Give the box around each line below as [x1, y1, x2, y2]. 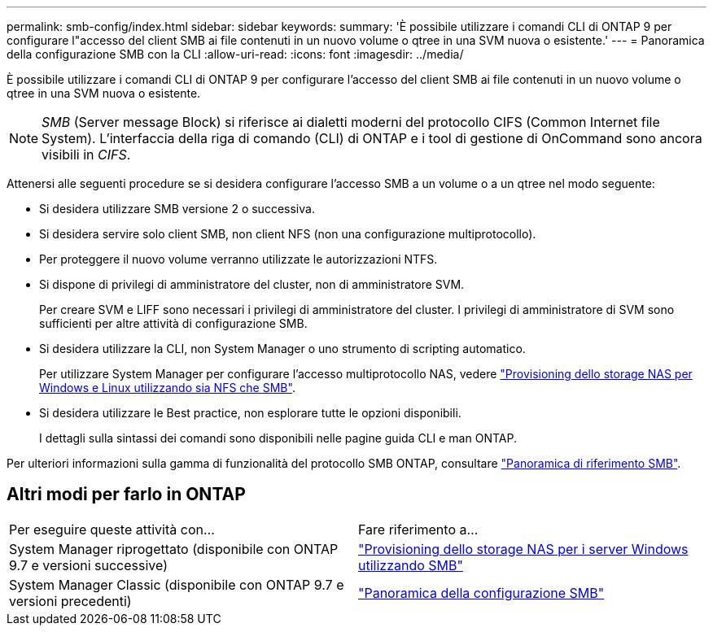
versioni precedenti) [9, 592, 132, 609]
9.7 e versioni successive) [9, 556, 168, 573]
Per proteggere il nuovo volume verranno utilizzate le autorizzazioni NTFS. [39, 252, 438, 266]
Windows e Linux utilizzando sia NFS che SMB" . [39, 381, 295, 394]
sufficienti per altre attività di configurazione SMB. [39, 316, 308, 330]
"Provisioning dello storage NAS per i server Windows [358, 540, 689, 557]
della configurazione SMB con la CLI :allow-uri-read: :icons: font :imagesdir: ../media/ [7, 47, 464, 61]
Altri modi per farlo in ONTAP [7, 484, 246, 505]
